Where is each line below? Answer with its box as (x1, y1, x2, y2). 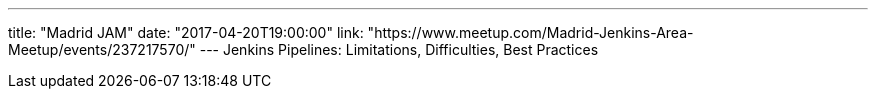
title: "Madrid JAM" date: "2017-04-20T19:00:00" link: (8, 24, 364, 41)
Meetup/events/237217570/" (8, 41, 196, 58)
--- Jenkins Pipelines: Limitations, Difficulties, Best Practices (199, 41, 599, 58)
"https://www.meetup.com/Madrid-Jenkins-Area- (367, 24, 694, 41)
